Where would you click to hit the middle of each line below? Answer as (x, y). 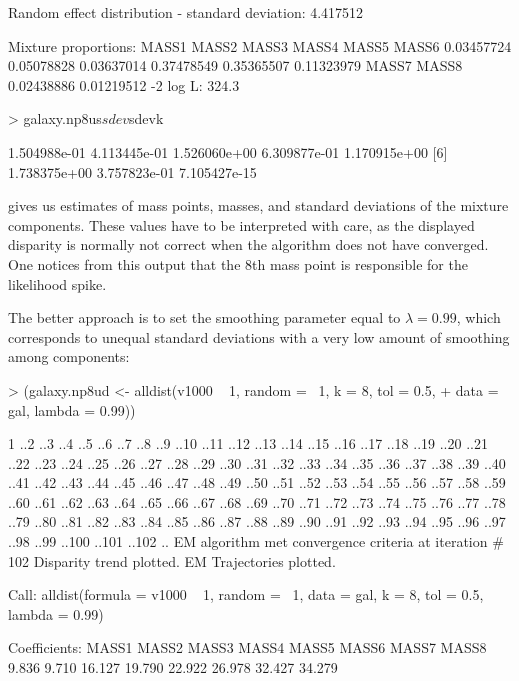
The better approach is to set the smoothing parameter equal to (204, 317)
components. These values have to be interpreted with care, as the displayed (241, 224)
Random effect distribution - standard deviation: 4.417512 (186, 12)
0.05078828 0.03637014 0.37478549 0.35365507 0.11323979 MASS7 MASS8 (235, 65)
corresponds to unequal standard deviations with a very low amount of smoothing (259, 336)
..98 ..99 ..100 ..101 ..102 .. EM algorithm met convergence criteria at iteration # (256, 541)
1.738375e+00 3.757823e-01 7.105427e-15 (132, 171)
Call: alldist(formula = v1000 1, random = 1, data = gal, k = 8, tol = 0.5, (246, 594)
